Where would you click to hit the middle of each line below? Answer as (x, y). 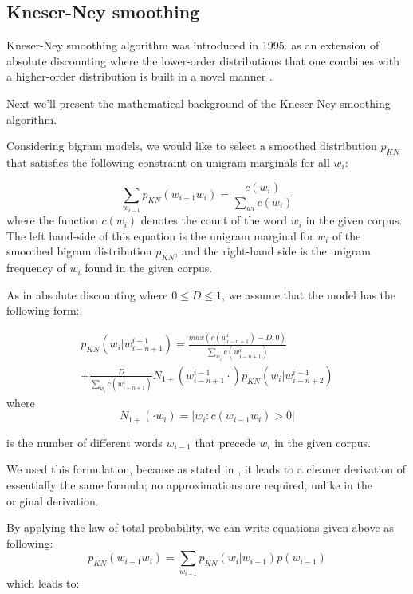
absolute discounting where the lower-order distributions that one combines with (203, 60)
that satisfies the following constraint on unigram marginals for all (168, 162)
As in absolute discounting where (87, 294)
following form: (43, 310)
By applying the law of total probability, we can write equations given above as (200, 527)
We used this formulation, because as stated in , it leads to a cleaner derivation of (206, 469)
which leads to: (43, 583)
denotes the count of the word (214, 220)
